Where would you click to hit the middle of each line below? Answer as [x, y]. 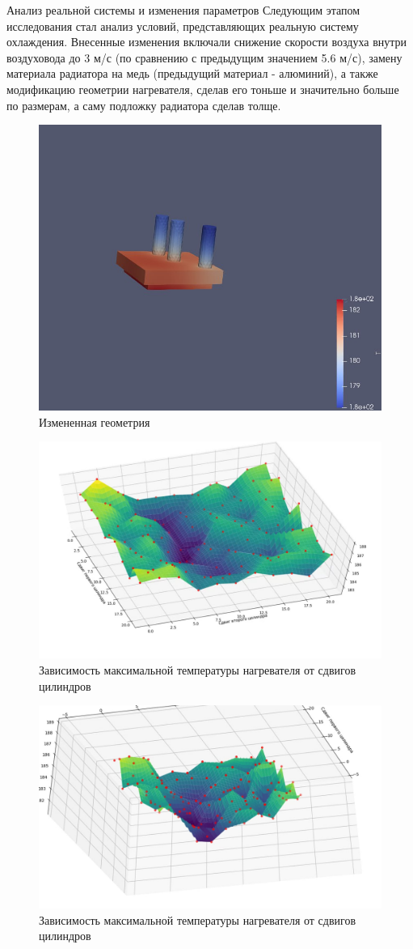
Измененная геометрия [95, 421]
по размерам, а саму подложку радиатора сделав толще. [144, 105]
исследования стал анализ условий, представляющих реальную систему [183, 26]
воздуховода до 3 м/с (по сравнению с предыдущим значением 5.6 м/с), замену [204, 57]
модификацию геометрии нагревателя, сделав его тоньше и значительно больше [203, 89]
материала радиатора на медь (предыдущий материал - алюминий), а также [192, 73]
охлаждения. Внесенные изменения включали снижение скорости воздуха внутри [207, 42]
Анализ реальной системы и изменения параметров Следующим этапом [183, 10]
